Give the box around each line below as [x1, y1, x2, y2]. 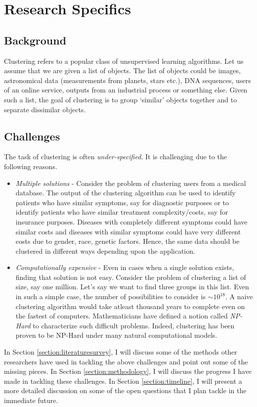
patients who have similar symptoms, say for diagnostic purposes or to [15, 197, 229, 207]
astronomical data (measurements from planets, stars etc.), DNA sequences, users [4, 75, 251, 85]
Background [4, 32, 67, 47]
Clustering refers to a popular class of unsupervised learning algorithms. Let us [4, 55, 244, 66]
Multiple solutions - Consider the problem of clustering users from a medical [15, 178, 246, 188]
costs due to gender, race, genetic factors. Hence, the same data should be [15, 236, 240, 246]
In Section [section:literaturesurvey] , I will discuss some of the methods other [4, 347, 237, 357]
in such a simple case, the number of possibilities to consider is [15, 291, 206, 302]
